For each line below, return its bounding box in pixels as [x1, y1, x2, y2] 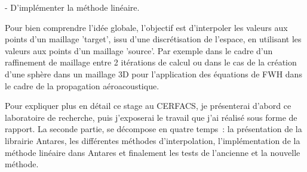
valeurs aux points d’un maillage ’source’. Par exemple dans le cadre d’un [5, 44, 273, 57]
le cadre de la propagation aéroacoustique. [5, 79, 159, 92]
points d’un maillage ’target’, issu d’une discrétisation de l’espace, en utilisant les [5, 33, 302, 45]
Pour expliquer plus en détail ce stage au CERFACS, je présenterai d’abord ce [5, 99, 291, 112]
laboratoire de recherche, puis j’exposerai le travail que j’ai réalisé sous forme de [5, 111, 297, 123]
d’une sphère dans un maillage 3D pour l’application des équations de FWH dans [5, 67, 302, 80]
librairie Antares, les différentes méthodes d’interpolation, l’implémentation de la [5, 134, 300, 146]
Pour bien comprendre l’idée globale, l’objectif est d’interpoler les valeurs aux [5, 21, 288, 33]
